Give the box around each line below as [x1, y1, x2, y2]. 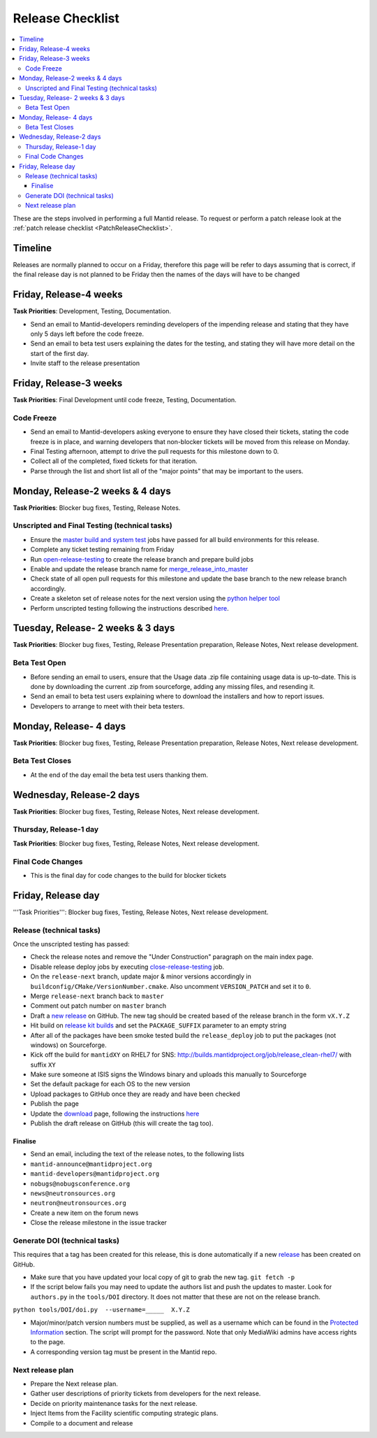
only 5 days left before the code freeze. [30, 329, 145, 338]
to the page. [30, 1338, 66, 1346]
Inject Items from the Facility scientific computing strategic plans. [30, 1409, 219, 1418]
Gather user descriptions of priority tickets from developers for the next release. [30, 1389, 261, 1398]
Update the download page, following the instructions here [30, 1109, 200, 1118]
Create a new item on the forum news [30, 1209, 139, 1217]
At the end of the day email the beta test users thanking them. [30, 770, 209, 779]
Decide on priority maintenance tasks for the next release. [30, 1399, 198, 1407]
